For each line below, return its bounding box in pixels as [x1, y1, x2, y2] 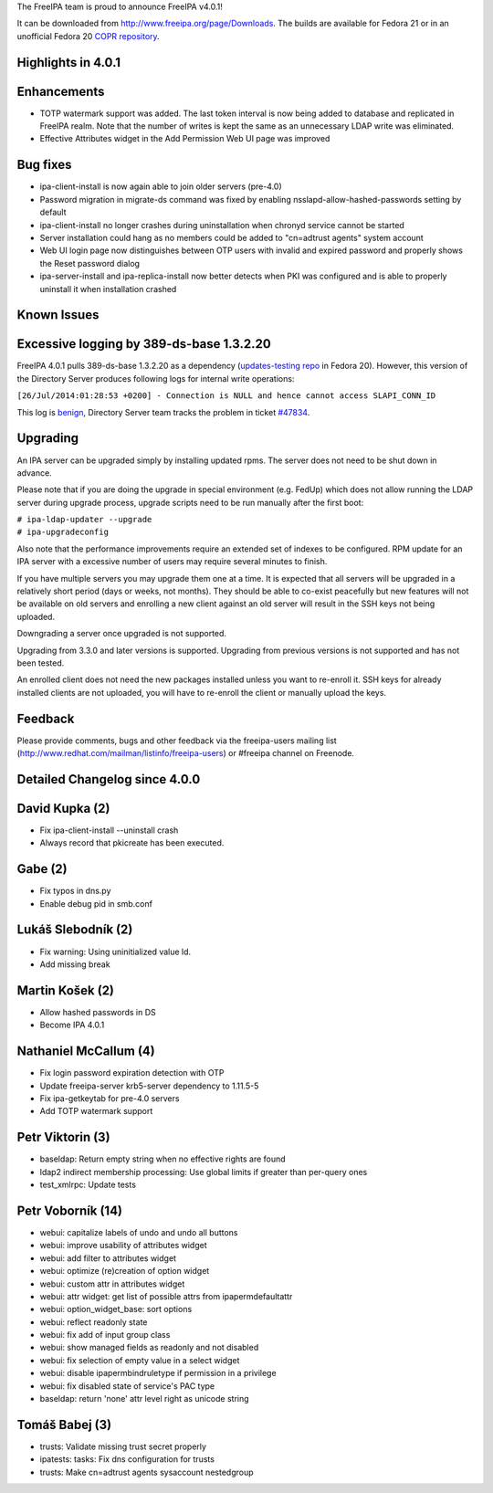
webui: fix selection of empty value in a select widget [39, 1354, 240, 1365]
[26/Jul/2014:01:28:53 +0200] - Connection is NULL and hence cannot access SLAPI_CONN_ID [16, 391, 436, 401]
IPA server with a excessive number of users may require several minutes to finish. [16, 556, 328, 567]
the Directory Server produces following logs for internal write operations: [16, 373, 295, 384]
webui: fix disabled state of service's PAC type [39, 1380, 215, 1392]
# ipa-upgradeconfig [16, 527, 110, 538]
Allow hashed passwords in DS [39, 1006, 157, 1017]
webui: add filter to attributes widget [39, 1252, 177, 1264]
